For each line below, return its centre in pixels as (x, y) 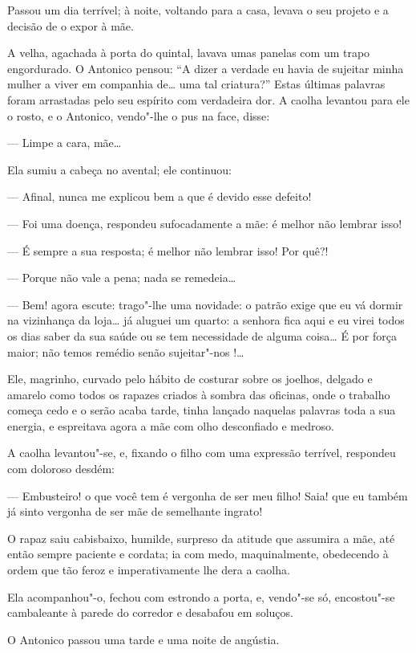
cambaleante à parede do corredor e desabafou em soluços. (150, 612)
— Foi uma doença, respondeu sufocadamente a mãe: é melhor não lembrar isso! (205, 223)
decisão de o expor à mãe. (71, 25)
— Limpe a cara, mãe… (65, 143)
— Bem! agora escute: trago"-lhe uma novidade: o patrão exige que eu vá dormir (205, 304)
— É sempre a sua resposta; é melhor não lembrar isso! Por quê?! (168, 250)
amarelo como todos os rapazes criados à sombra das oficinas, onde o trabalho (199, 394)
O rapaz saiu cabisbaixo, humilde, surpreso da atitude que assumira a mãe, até (201, 538)
